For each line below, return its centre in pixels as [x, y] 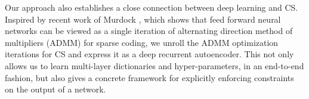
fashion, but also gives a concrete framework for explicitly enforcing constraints [149, 77]
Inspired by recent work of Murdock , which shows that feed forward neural [143, 19]
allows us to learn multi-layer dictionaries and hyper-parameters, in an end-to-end [154, 65]
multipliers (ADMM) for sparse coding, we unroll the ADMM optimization [142, 42]
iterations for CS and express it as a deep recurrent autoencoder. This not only [149, 54]
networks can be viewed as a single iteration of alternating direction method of [149, 31]
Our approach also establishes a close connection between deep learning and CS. [152, 7]
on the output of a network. [55, 89]
